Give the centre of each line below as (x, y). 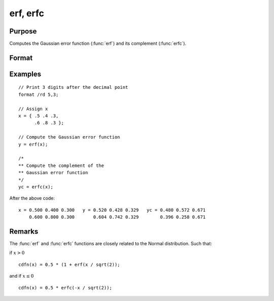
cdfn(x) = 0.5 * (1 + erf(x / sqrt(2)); (69, 264)
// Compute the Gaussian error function (69, 137)
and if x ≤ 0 (22, 276)
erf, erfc (27, 13)
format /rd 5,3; (39, 94)
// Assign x (33, 109)
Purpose (23, 31)
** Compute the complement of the (61, 165)
